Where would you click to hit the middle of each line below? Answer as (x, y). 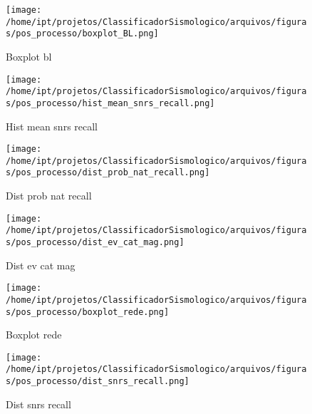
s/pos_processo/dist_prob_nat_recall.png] (108, 173)
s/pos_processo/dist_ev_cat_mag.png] (95, 242)
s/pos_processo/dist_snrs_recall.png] (98, 382)
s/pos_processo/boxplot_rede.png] (88, 312)
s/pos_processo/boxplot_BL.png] (82, 34)
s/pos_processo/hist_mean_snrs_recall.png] (110, 103)
